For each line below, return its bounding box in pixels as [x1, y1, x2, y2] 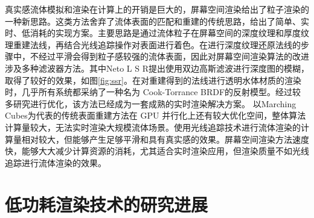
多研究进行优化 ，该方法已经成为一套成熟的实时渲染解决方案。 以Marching [5, 97, 296, 110]
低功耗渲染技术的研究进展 [5, 192, 208, 216]
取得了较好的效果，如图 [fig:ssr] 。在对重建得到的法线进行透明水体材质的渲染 [5, 73, 301, 86]
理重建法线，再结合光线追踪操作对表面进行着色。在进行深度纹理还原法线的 [5, 38, 301, 51]
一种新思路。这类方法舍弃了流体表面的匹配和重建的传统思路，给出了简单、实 [5, 14, 309, 27]
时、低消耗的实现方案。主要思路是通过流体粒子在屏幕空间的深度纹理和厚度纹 [5, 26, 309, 39]
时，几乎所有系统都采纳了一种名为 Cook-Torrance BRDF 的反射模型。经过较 [5, 86, 301, 98]
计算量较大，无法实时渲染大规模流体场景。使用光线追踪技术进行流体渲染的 [5, 120, 301, 133]
